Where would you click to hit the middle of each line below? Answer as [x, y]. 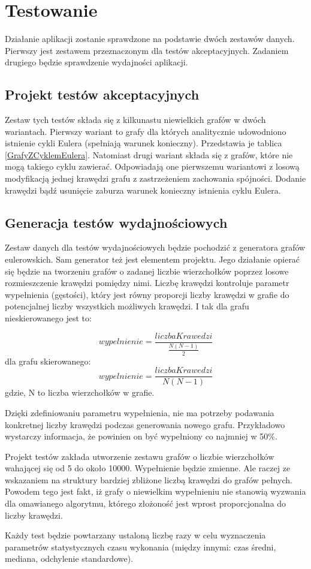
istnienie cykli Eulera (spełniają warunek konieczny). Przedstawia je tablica [144, 143]
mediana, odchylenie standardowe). [69, 559]
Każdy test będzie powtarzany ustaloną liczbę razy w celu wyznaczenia [135, 535]
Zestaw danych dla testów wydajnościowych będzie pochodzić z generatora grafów [155, 247]
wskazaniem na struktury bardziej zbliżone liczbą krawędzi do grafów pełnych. [149, 479]
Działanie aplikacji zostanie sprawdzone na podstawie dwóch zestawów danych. [150, 39]
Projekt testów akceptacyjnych [102, 94]
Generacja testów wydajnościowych [116, 222]
